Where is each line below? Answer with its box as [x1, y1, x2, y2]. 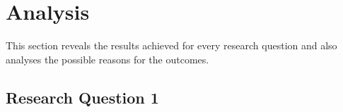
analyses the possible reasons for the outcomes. [6, 51, 209, 66]
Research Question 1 [6, 86, 159, 108]
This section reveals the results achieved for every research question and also [6, 38, 337, 53]
